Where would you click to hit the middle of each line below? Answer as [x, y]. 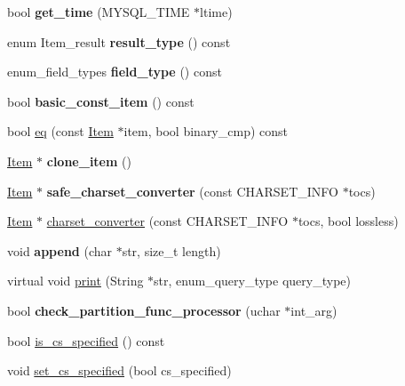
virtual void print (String [75, 281]
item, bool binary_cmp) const [206, 131]
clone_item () [89, 161]
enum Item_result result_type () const [119, 41]
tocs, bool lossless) [348, 221]
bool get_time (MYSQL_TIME [99, 12]
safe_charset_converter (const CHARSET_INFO [192, 191]
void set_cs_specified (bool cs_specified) [119, 370]
